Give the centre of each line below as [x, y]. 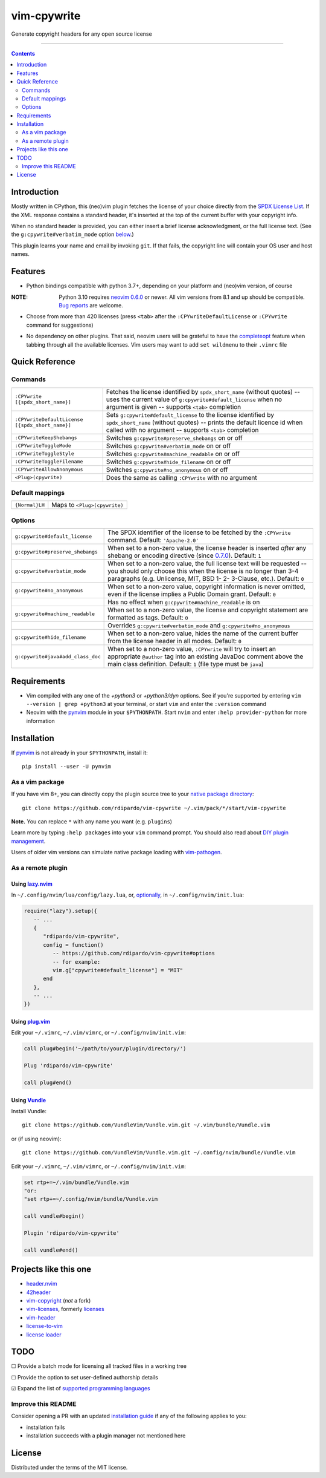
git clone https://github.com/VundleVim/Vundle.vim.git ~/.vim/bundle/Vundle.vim [146, 1125]
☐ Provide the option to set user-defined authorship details [85, 1377]
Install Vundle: [29, 1111]
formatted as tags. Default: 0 [148, 618]
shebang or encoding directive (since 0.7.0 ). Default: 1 [184, 555]
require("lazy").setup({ [61, 911]
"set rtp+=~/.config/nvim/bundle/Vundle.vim [91, 1199]
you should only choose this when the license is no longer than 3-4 [203, 571]
